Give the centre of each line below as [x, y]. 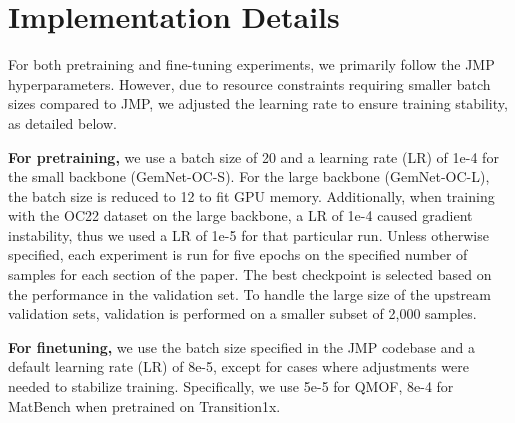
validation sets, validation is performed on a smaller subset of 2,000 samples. [242, 313]
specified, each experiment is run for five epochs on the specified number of [238, 254]
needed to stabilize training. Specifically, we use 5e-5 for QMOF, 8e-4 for [231, 386]
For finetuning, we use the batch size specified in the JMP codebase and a [241, 346]
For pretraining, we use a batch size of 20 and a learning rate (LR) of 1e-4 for [253, 156]
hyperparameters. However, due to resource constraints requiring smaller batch [249, 83]
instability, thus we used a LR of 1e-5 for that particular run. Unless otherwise [248, 234]
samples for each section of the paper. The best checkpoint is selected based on [250, 274]
